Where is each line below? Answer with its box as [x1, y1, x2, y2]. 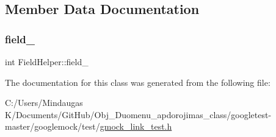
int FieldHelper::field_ [5, 55, 89, 68]
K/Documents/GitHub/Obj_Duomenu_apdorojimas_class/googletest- [5, 108, 272, 121]
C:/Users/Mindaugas [5, 96, 83, 109]
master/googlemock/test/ [5, 120, 100, 133]
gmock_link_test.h [100, 120, 172, 133]
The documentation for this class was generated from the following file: [5, 76, 271, 88]
